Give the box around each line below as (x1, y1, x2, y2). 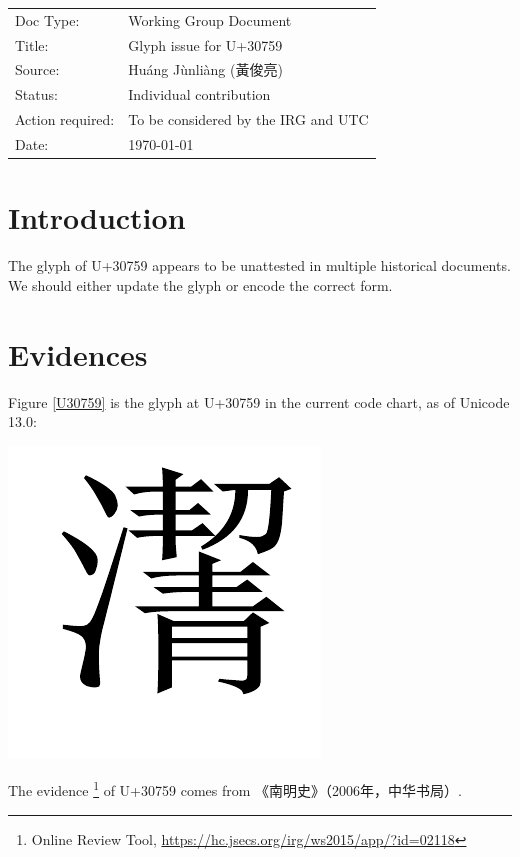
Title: (15, 34, 49, 55)
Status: (15, 84, 58, 105)
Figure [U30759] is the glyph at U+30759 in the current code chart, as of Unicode (8, 391, 510, 412)
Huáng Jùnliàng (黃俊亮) (128, 59, 283, 80)
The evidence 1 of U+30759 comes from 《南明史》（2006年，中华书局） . (8, 777, 462, 800)
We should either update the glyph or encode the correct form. (8, 274, 393, 295)
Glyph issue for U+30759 (128, 34, 283, 55)
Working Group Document (128, 9, 292, 30)
